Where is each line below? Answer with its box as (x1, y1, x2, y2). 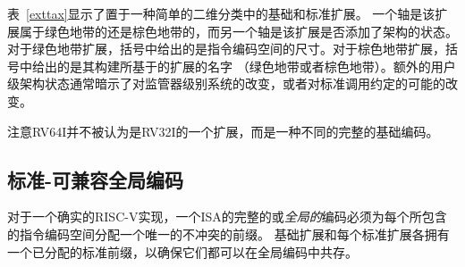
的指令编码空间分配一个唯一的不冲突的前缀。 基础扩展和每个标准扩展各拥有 (7, 224, 450, 243)
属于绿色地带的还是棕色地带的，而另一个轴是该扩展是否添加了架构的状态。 (19, 21, 458, 40)
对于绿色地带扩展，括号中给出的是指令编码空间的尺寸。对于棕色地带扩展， (7, 39, 445, 58)
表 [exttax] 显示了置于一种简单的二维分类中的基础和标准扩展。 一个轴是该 (7, 4, 435, 22)
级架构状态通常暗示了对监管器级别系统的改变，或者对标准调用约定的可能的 (7, 74, 445, 93)
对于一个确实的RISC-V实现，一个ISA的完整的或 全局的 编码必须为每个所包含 (7, 207, 447, 226)
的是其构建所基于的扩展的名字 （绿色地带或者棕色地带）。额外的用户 (56, 56, 456, 75)
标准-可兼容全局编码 (7, 165, 184, 193)
